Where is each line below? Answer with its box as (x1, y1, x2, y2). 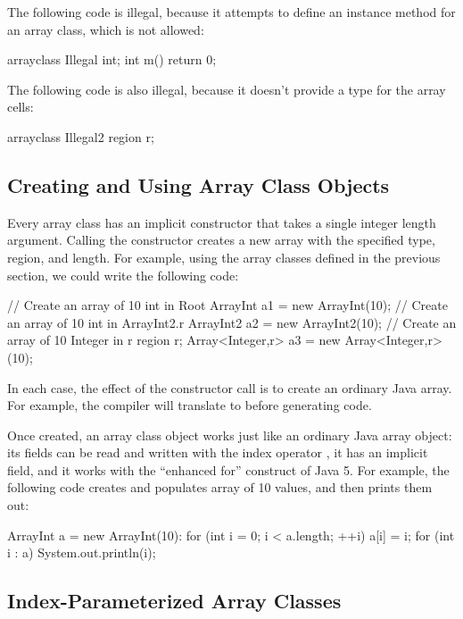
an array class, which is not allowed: (7, 20, 204, 38)
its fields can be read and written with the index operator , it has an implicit (7, 443, 428, 462)
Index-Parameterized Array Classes (7, 587, 342, 615)
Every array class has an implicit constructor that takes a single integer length (7, 213, 436, 231)
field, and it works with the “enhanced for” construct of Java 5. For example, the (7, 460, 450, 479)
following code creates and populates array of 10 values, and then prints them (7, 478, 433, 497)
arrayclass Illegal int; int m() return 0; (7, 50, 217, 69)
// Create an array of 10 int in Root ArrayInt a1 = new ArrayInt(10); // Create (7, 296, 448, 314)
